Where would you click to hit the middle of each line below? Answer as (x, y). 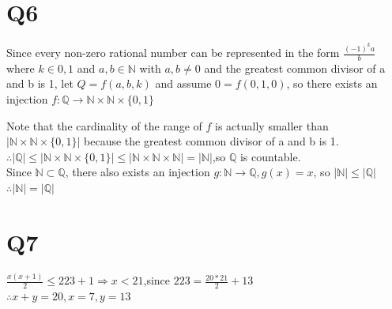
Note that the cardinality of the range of (104, 125)
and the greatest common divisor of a (295, 68)
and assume (183, 83)
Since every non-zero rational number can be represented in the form (173, 52)
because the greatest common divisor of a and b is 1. (211, 141)
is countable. (270, 156)
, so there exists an (332, 83)
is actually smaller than (272, 125)
